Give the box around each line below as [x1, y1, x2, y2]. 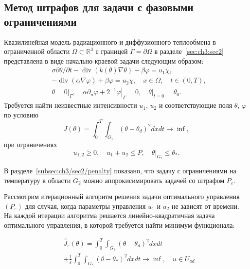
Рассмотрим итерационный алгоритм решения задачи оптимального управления [4, 191, 240, 202]
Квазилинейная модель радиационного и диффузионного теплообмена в [4, 36, 216, 47]
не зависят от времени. [171, 201, 239, 211]
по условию [4, 109, 38, 119]
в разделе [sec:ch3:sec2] [154, 46, 224, 56]
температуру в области [4, 175, 71, 185]
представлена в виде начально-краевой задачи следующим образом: [4, 55, 204, 66]
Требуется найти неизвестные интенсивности [4, 100, 137, 110]
